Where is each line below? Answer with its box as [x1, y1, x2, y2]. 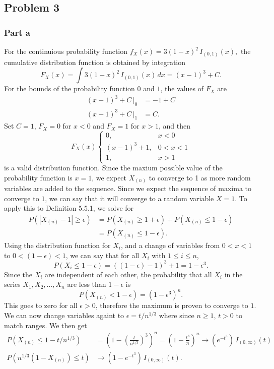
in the [224, 269, 243, 279]
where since [159, 310, 194, 320]
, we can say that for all [65, 250, 140, 260]
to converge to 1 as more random [149, 172, 251, 182]
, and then [158, 120, 190, 131]
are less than [67, 279, 106, 289]
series [4, 279, 21, 289]
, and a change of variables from [120, 240, 220, 250]
